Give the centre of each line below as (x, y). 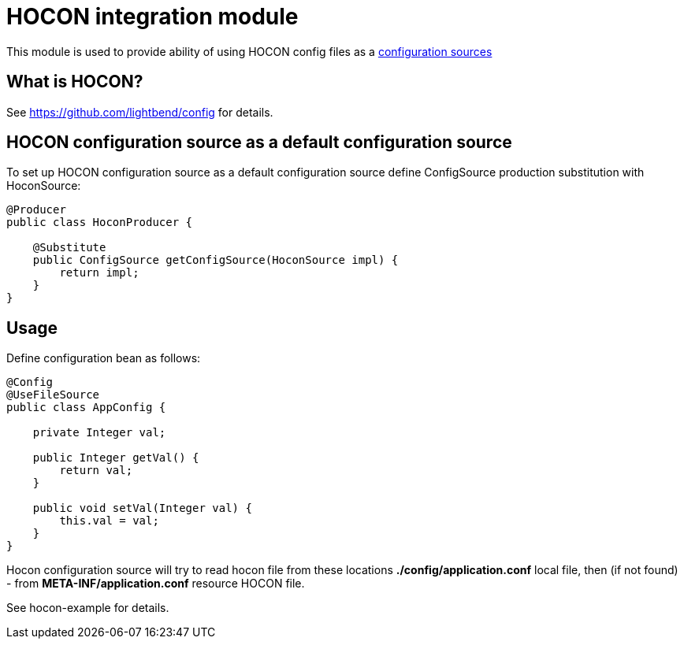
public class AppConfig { (86, 408)
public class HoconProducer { (100, 222)
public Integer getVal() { (116, 458)
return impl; (99, 273)
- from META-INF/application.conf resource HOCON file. (156, 584)
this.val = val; (109, 521)
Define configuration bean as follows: (104, 358)
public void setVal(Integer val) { (142, 508)
